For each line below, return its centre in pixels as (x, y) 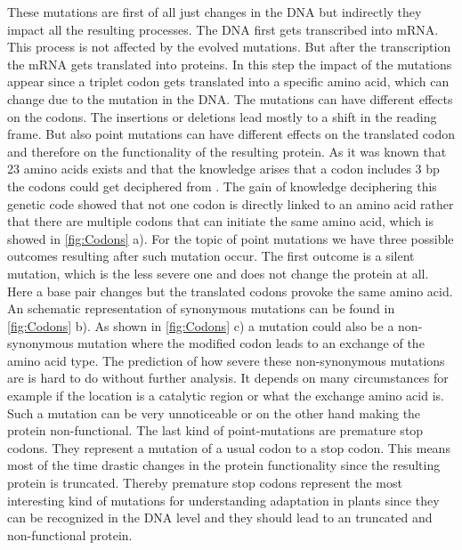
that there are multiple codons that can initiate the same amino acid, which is (221, 221)
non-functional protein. (70, 534)
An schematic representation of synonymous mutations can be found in (201, 308)
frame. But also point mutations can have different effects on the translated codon (231, 134)
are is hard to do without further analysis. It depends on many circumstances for (228, 378)
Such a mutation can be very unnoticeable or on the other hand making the (214, 412)
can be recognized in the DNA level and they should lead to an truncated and (220, 518)
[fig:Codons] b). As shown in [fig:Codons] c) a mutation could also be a (201, 325)
